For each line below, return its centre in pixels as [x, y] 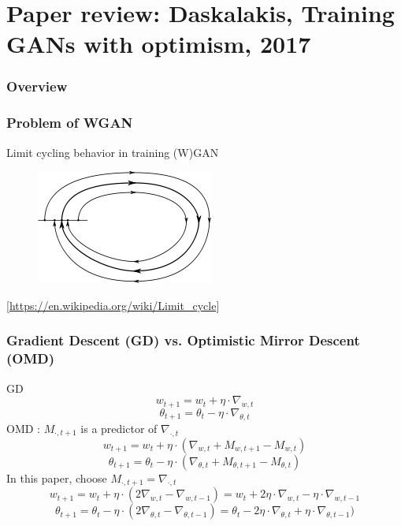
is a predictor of [119, 428]
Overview [37, 86]
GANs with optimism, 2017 [159, 44]
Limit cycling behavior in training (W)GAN [113, 152]
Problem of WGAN [70, 123]
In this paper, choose [57, 478]
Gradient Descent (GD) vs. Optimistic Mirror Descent [183, 340]
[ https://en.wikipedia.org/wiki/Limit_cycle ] [113, 305]
